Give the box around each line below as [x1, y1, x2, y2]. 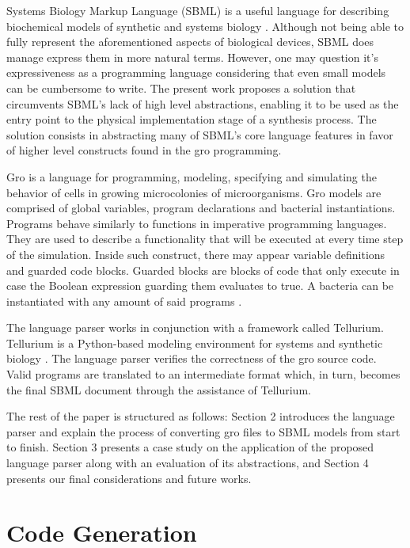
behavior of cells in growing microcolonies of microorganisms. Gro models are [6, 184, 382, 200]
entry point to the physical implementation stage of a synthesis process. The [6, 111, 377, 127]
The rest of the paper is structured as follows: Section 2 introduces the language [6, 408, 395, 424]
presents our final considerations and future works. [6, 470, 252, 486]
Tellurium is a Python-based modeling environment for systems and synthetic [6, 334, 383, 351]
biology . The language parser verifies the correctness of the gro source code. [6, 350, 377, 367]
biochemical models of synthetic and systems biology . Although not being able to [6, 17, 404, 34]
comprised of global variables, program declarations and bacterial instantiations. [6, 200, 396, 216]
